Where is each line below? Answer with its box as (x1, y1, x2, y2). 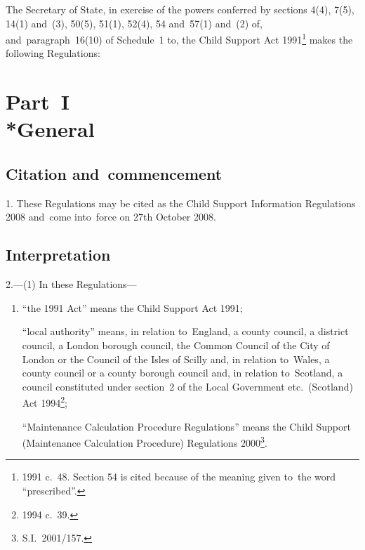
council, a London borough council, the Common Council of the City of (22, 337, 330, 352)
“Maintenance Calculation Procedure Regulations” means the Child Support (22, 419, 351, 433)
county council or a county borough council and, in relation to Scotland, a (22, 365, 343, 380)
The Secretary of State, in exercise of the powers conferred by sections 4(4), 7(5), (6, 2, 354, 16)
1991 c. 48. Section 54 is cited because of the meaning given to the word (22, 469, 336, 484)
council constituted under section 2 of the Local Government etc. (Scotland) (22, 379, 353, 393)
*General (6, 114, 95, 143)
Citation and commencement (6, 162, 223, 184)
